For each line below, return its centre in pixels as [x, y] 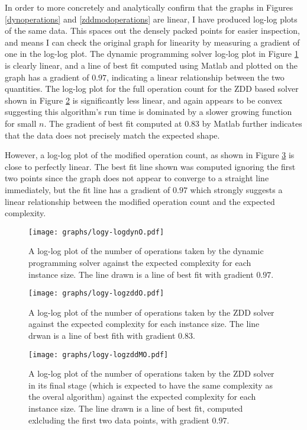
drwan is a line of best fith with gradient [102, 335]
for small [21, 123]
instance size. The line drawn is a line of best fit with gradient [141, 274]
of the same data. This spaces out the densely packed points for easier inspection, [152, 31]
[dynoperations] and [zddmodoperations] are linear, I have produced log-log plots [151, 19]
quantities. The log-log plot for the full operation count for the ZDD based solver [152, 89]
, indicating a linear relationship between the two [195, 77]
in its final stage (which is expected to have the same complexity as [151, 385]
